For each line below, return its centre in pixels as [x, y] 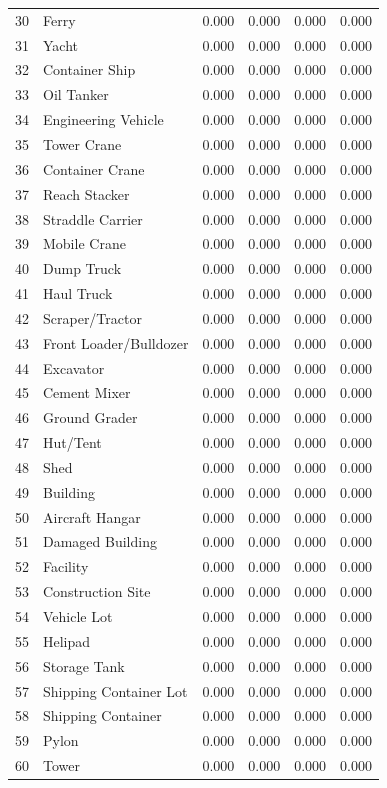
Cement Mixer [87, 392]
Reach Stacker [86, 193]
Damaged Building [100, 541]
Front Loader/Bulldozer [116, 342]
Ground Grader [90, 417]
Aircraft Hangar [92, 516]
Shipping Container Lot [115, 690]
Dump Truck [82, 268]
